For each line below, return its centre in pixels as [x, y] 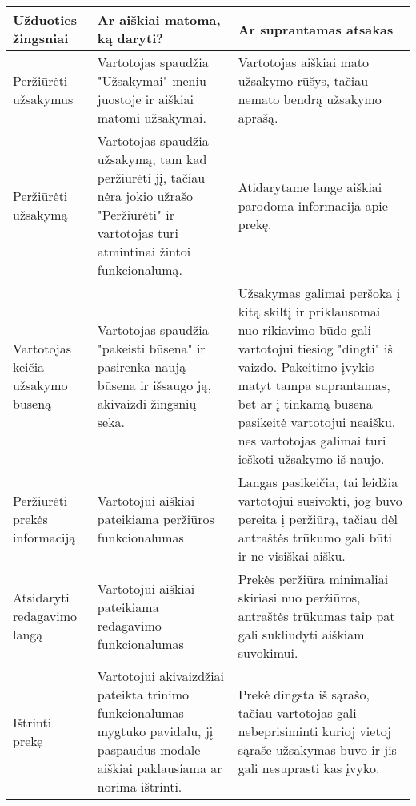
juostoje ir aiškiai [145, 99]
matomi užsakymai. [152, 117]
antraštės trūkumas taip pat [316, 616]
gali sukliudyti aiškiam [301, 634]
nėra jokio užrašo [145, 196]
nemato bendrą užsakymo [310, 99]
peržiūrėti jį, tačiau [151, 177]
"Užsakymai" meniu [152, 81]
